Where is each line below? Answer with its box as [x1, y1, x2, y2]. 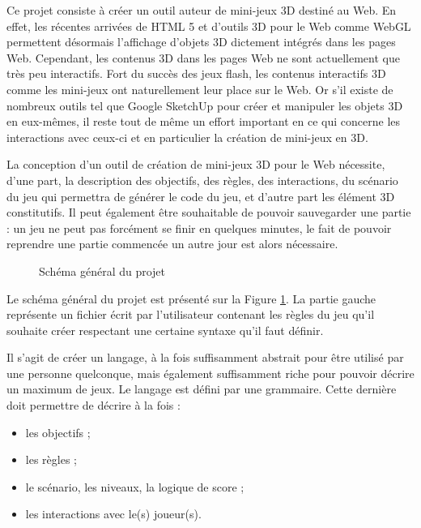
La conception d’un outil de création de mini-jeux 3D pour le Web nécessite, [6, 156, 385, 173]
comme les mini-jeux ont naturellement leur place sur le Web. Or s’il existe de [6, 80, 393, 97]
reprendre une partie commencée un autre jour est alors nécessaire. [6, 235, 338, 252]
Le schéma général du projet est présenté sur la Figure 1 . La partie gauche [6, 290, 376, 307]
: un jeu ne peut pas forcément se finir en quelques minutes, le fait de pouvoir [6, 219, 392, 236]
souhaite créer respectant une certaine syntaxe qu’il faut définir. [6, 321, 324, 338]
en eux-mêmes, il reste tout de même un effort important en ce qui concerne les [6, 113, 401, 130]
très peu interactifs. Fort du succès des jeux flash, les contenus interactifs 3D [6, 65, 386, 82]
